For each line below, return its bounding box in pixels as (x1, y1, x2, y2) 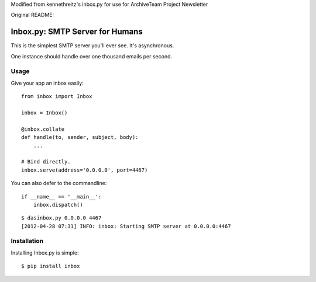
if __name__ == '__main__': (21, 193, 102, 200)
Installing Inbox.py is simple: (11, 249, 79, 256)
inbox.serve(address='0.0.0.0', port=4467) (21, 166, 148, 173)
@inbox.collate (21, 126, 65, 133)
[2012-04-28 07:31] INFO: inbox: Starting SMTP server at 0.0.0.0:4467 (21, 222, 231, 229)
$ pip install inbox (21, 263, 80, 270)
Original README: (11, 12, 54, 19)
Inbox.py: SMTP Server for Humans (11, 27, 143, 37)
